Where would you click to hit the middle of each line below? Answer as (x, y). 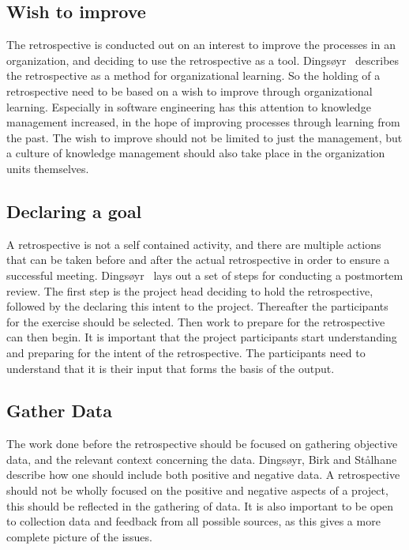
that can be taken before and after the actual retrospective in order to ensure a (198, 260)
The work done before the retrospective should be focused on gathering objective (202, 444)
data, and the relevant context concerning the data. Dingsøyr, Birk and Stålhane (202, 459)
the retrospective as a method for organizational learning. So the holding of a (193, 75)
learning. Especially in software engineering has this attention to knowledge (189, 106)
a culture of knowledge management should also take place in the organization (196, 153)
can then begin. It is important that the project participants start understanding (202, 337)
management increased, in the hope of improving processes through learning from (203, 122)
